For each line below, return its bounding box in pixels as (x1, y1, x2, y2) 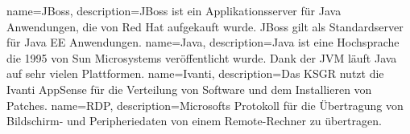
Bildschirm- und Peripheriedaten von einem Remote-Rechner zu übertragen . (6, 112, 382, 129)
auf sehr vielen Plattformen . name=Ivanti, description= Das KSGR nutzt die (6, 65, 384, 82)
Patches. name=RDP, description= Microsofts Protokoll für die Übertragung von (6, 96, 404, 113)
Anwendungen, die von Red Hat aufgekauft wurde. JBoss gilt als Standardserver (6, 18, 404, 35)
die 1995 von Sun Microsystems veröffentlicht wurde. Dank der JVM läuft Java (6, 49, 397, 66)
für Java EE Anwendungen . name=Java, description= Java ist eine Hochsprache (6, 34, 400, 51)
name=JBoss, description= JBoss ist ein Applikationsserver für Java (6, 2, 342, 18)
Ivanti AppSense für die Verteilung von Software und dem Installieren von (6, 80, 372, 97)
